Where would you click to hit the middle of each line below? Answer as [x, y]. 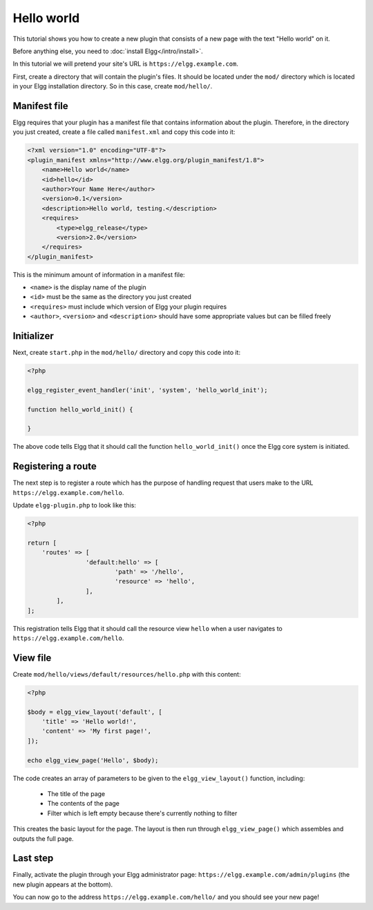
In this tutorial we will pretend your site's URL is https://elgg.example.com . [125, 64]
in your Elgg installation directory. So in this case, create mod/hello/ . [113, 86]
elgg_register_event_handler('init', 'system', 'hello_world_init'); [147, 390]
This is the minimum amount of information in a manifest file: [99, 274]
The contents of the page [84, 804]
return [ [42, 543]
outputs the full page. [43, 838]
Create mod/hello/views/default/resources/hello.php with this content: [127, 674]
